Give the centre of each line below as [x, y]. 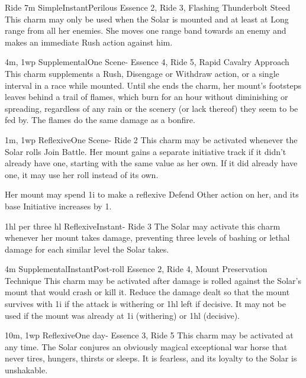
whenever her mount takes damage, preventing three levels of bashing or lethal [147, 238]
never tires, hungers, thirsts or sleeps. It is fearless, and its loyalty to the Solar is [151, 358]
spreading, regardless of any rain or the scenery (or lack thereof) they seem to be [152, 108]
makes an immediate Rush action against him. [89, 42]
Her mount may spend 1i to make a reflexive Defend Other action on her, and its [152, 194]
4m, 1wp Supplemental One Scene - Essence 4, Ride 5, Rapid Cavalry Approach [147, 62]
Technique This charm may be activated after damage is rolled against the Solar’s [153, 280]
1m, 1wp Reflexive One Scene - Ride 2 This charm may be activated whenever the [151, 139]
